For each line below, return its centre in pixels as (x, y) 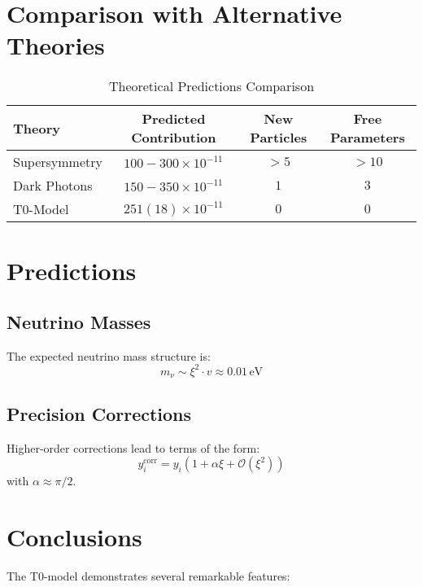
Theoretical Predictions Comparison (211, 86)
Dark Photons (53, 186)
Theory (37, 128)
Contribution (174, 138)
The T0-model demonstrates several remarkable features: (148, 575)
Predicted (174, 119)
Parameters (367, 138)
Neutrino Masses (79, 322)
